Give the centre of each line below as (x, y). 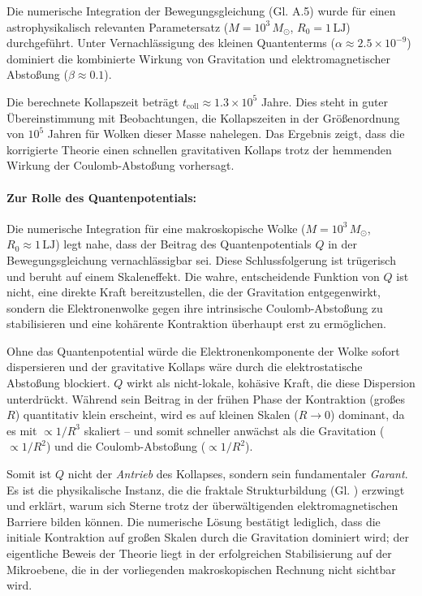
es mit (22, 430)
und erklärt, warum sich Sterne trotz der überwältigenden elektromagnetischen (202, 505)
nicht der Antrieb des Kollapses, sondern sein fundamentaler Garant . (238, 474)
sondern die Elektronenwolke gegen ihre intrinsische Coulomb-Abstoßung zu (195, 307)
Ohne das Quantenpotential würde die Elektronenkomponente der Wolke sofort (203, 350)
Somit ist (29, 474)
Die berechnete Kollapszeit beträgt (93, 101)
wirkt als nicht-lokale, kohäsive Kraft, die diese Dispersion (271, 383)
